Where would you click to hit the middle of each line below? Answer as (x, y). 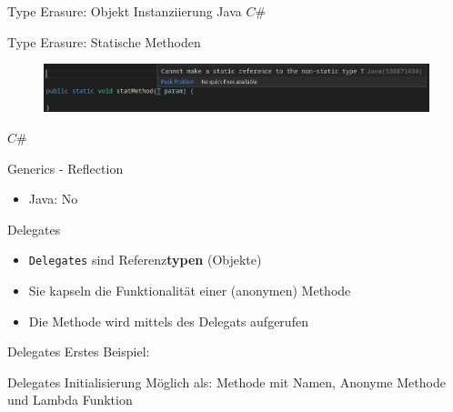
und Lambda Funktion (70, 400)
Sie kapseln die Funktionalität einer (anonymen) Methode (190, 290)
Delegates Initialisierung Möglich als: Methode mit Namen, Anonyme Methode (226, 382)
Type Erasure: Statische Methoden (104, 41)
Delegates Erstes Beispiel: (79, 352)
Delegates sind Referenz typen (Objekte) (145, 260)
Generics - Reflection (65, 168)
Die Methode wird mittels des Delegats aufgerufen (168, 321)
